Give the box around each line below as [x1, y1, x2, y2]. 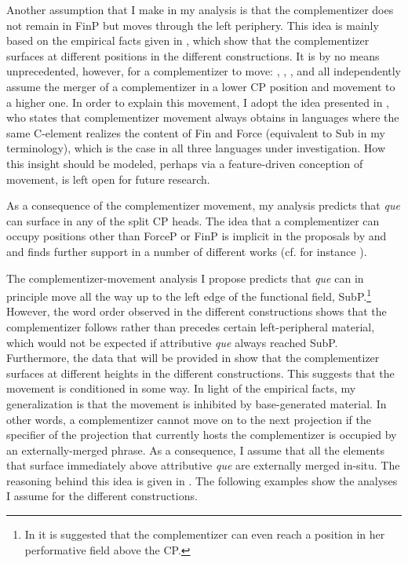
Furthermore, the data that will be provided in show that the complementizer [6, 349, 380, 366]
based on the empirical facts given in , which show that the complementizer [6, 32, 370, 49]
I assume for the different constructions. [6, 488, 198, 504]
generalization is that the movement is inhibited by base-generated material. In [6, 395, 387, 411]
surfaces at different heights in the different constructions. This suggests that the [6, 364, 395, 381]
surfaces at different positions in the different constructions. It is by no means [6, 47, 380, 64]
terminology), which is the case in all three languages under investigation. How [6, 140, 386, 156]
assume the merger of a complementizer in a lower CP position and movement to [6, 78, 395, 94]
